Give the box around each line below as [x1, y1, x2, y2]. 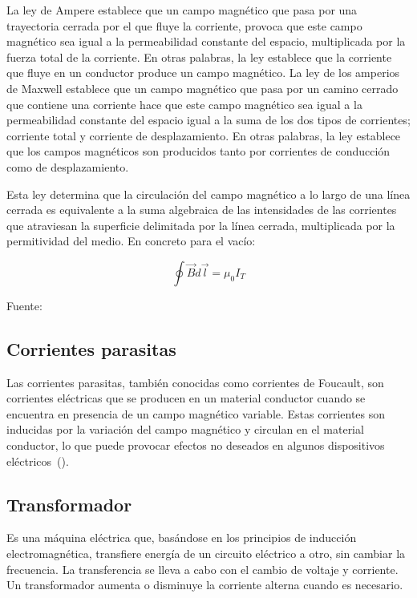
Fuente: [6, 297, 43, 313]
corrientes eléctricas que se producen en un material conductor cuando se [6, 390, 366, 406]
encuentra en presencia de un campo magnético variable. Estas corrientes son [6, 405, 386, 422]
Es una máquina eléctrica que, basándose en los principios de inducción [6, 529, 357, 546]
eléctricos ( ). [6, 452, 69, 469]
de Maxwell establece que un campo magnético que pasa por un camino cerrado [6, 79, 399, 96]
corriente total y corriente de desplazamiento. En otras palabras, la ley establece [6, 127, 401, 143]
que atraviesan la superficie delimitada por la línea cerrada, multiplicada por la [6, 216, 395, 233]
